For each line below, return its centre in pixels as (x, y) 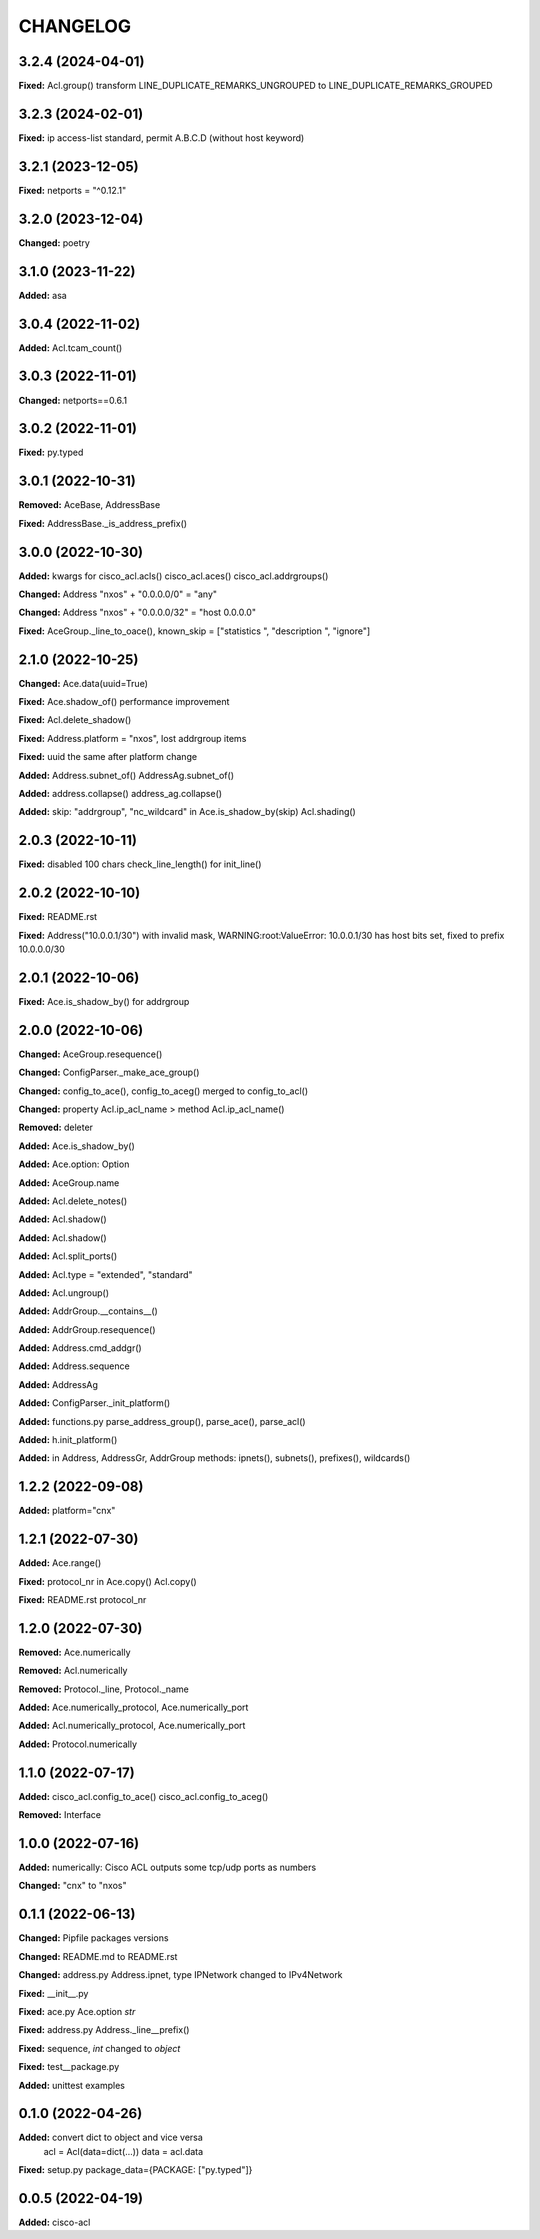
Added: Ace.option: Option (74, 1164)
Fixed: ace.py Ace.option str (77, 2011)
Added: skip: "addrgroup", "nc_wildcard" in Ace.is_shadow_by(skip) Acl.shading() (187, 812)
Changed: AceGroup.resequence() (90, 1054)
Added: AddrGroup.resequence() (87, 1329)
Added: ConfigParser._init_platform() (94, 1403)
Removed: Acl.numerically (73, 1671)
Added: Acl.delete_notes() (73, 1201)
